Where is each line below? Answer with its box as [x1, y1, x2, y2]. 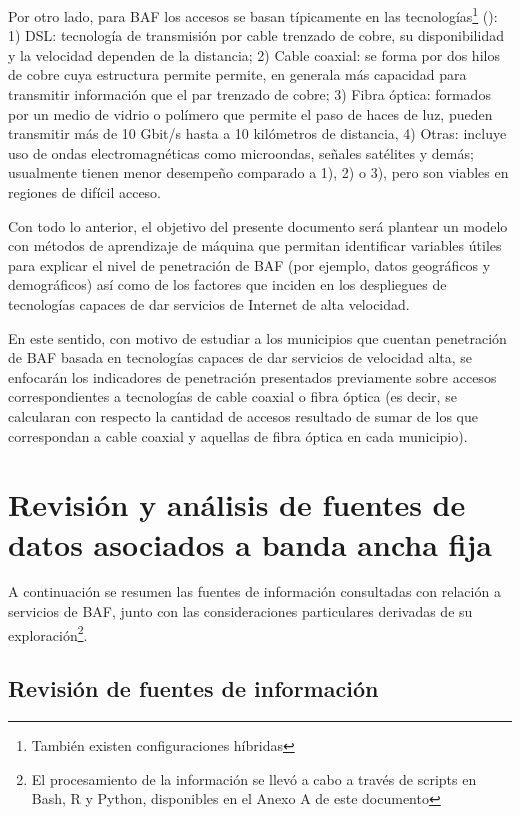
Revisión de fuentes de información [8, 673, 379, 704]
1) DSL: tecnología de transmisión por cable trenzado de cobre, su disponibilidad [8, 25, 504, 46]
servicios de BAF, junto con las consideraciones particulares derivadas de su [8, 601, 473, 622]
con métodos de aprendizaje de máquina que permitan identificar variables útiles [8, 235, 502, 256]
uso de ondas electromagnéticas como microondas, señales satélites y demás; [8, 142, 474, 163]
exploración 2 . [8, 621, 88, 645]
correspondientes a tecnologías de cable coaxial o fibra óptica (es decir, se [8, 386, 457, 407]
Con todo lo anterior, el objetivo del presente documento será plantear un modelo [8, 215, 508, 236]
